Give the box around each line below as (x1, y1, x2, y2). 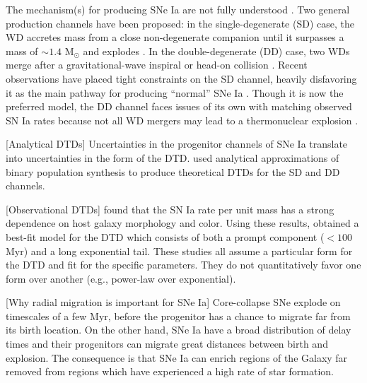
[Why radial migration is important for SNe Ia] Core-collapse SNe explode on (6, 295, 341, 310)
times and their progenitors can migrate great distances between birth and (6, 336, 328, 351)
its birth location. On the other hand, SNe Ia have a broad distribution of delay (6, 322, 351, 337)
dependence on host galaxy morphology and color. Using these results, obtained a (6, 216, 359, 230)
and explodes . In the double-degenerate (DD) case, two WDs (83, 43, 350, 58)
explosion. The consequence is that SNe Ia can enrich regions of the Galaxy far (6, 350, 348, 365)
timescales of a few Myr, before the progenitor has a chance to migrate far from (6, 308, 351, 323)
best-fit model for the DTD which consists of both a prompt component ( (6, 229, 325, 244)
